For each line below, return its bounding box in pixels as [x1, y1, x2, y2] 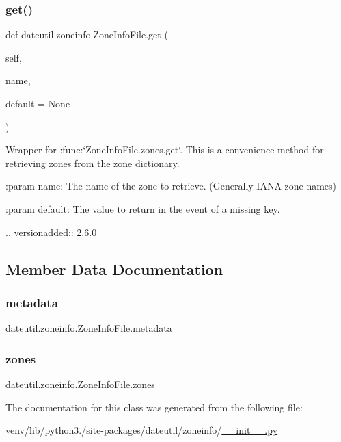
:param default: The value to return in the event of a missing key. [5, 201, 280, 216]
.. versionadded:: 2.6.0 [5, 224, 97, 239]
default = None [5, 96, 70, 110]
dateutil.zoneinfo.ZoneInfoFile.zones [5, 376, 155, 391]
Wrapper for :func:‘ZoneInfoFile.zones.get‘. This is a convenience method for [5, 142, 324, 157]
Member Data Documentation [5, 258, 223, 279]
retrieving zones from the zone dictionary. [5, 155, 180, 170]
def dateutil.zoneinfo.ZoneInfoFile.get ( [5, 27, 168, 42]
